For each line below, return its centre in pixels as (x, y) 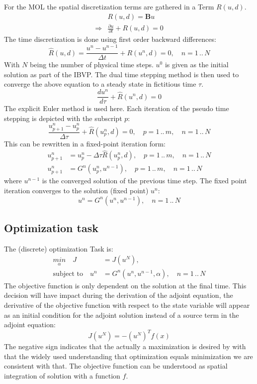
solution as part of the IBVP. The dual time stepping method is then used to (122, 74)
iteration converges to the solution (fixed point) (76, 191)
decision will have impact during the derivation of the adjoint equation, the (119, 295)
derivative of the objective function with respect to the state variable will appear (127, 305)
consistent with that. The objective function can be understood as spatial (116, 366)
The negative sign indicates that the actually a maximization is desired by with (125, 346)
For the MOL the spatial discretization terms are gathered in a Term (109, 6)
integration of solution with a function (62, 375)
